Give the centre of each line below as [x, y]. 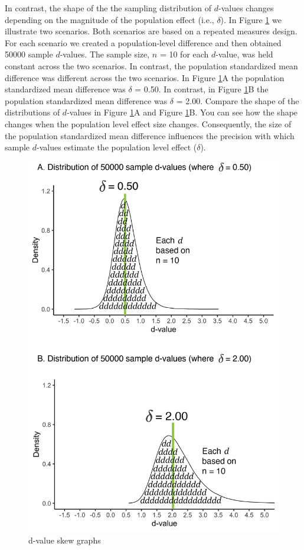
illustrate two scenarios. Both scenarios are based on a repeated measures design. [151, 31]
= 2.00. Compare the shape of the [238, 100]
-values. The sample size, [105, 54]
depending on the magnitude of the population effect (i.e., [109, 19]
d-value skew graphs [65, 540]
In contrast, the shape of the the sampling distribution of [108, 8]
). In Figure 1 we [251, 19]
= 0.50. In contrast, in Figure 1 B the [202, 89]
